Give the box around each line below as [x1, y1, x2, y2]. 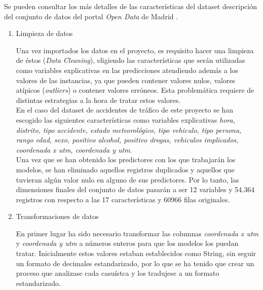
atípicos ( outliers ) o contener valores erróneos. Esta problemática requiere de [16, 85, 254, 95]
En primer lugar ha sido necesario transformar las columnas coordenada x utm [16, 228, 259, 238]
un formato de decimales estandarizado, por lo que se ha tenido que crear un [16, 258, 254, 268]
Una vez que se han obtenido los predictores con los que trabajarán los [16, 154, 236, 165]
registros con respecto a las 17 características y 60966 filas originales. [16, 194, 230, 204]
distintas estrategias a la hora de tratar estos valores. [16, 94, 181, 105]
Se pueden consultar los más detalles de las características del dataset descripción [4, 1, 257, 11]
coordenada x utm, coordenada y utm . [16, 144, 132, 155]
